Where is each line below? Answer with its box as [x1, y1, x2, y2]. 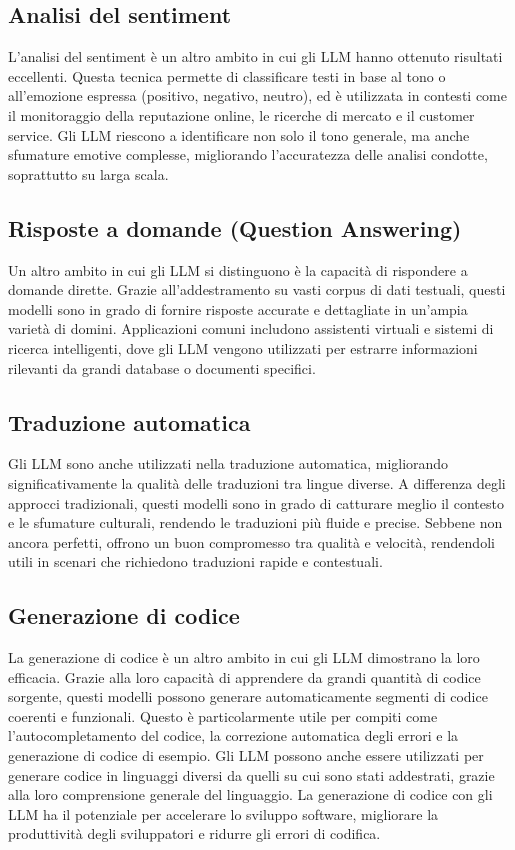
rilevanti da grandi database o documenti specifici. [8, 357, 316, 378]
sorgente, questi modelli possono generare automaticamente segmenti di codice [8, 686, 488, 707]
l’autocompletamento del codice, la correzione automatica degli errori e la [8, 725, 459, 746]
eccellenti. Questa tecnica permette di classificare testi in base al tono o [8, 65, 446, 86]
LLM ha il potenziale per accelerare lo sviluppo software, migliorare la [8, 803, 439, 824]
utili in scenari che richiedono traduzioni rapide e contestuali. [8, 551, 383, 572]
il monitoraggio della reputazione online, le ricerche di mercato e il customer [8, 104, 475, 125]
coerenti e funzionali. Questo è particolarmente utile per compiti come [8, 705, 438, 726]
